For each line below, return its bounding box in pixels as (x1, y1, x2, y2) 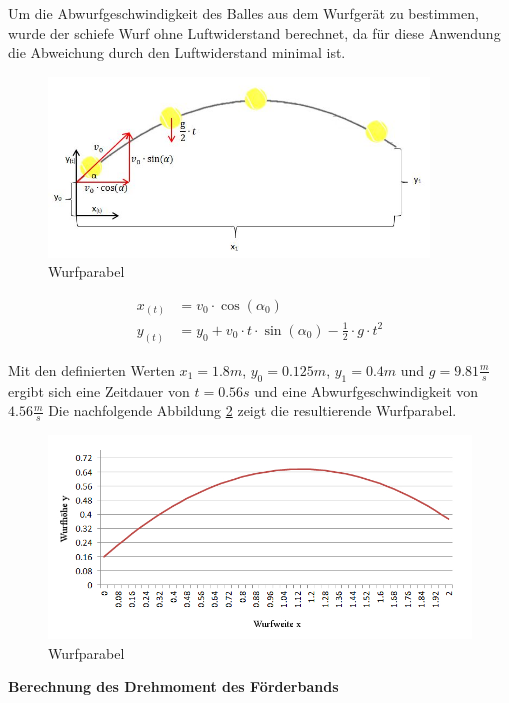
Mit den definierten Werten (8, 359, 175, 380)
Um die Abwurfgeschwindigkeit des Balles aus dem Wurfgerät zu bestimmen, (8, 3, 479, 23)
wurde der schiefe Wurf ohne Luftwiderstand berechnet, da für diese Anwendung (8, 22, 501, 43)
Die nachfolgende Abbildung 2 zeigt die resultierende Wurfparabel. (48, 400, 457, 421)
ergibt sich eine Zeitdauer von (8, 380, 190, 401)
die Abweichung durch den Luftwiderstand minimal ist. (8, 42, 346, 63)
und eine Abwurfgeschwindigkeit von (254, 380, 479, 401)
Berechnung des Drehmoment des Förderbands (8, 676, 339, 697)
